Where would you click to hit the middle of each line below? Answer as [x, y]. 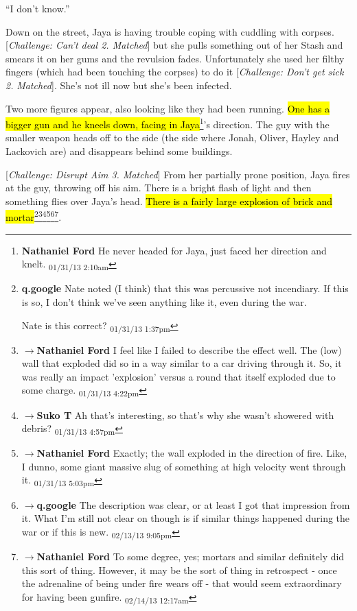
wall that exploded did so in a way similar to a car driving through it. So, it [182, 363]
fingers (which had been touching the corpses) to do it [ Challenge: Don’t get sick [175, 72]
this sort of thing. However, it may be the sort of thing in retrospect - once [179, 570]
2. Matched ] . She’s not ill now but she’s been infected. [119, 85]
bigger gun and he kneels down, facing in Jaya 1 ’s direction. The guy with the [168, 123]
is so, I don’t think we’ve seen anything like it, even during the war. [164, 301]
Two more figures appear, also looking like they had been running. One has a [168, 108]
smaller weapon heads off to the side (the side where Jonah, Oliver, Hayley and [172, 137]
